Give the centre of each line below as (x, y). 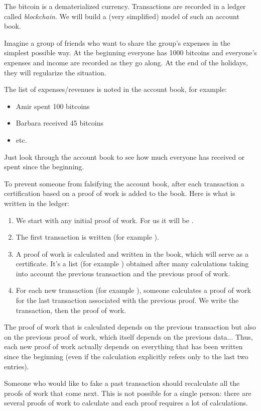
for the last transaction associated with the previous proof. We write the (127, 300)
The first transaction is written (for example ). (87, 237)
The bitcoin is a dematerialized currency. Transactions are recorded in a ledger (125, 6)
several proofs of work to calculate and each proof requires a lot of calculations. (126, 403)
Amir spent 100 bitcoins (53, 106)
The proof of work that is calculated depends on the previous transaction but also (130, 327)
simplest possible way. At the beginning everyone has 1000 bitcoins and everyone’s (130, 53)
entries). (17, 366)
